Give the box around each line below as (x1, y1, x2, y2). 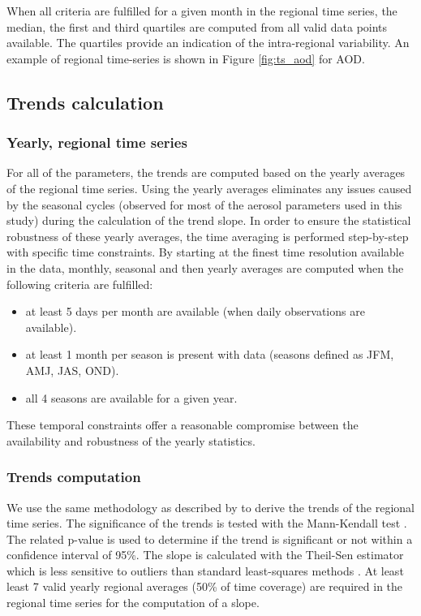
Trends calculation (6, 89, 164, 114)
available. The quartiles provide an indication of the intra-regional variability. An (6, 34, 410, 51)
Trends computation (6, 467, 141, 487)
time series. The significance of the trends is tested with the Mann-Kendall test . (6, 515, 407, 532)
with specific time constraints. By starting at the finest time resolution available (6, 243, 404, 261)
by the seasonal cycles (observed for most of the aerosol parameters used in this (6, 196, 402, 213)
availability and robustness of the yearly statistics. (6, 432, 256, 449)
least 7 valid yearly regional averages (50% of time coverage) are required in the (6, 578, 403, 595)
